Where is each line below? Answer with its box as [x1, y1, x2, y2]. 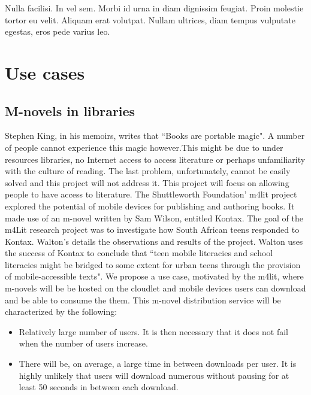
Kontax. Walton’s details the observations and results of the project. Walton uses [5, 235, 303, 247]
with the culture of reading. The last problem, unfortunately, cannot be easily [5, 165, 291, 177]
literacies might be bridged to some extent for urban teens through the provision [5, 258, 301, 271]
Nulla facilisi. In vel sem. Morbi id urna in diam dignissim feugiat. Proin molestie [5, 2, 304, 14]
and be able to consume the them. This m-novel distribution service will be [5, 293, 281, 306]
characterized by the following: [5, 305, 117, 318]
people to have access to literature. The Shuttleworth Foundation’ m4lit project [5, 188, 297, 200]
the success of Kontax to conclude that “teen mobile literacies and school [5, 247, 273, 259]
